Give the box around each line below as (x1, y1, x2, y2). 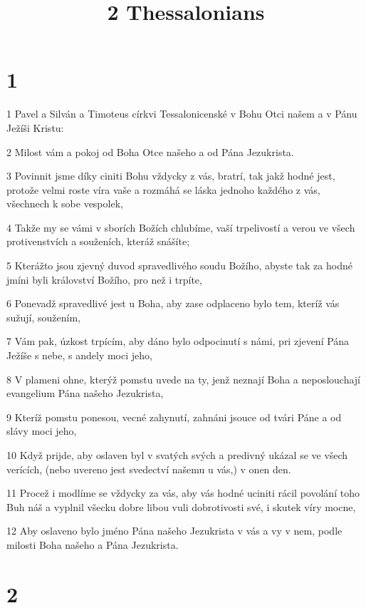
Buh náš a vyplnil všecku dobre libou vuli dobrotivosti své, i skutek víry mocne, (6, 499, 356, 514)
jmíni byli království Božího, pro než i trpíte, (6, 272, 202, 287)
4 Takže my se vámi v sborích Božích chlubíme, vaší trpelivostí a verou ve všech (6, 220, 355, 235)
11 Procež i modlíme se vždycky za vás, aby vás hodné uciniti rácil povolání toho (6, 485, 360, 500)
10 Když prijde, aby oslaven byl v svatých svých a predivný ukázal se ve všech (6, 448, 348, 462)
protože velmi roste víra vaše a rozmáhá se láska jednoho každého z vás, (6, 182, 320, 197)
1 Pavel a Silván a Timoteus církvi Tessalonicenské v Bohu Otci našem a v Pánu (6, 106, 357, 121)
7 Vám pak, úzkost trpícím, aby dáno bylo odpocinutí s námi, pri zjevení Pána (6, 334, 350, 349)
